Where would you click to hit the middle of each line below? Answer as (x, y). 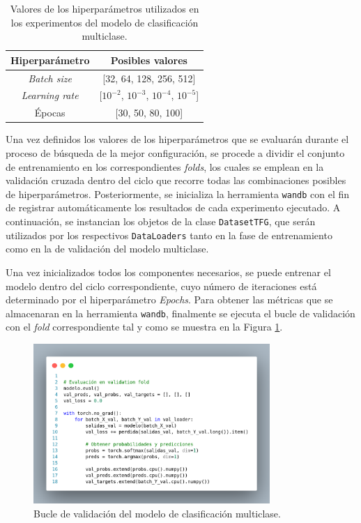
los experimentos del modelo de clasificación (105, 22)
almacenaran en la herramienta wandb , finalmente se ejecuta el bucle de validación (180, 313)
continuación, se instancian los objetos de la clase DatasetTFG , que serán (161, 221)
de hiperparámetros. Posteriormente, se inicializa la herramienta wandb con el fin (178, 194)
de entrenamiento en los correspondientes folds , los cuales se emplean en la (165, 166)
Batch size (50, 78)
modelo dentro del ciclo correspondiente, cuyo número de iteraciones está (161, 286)
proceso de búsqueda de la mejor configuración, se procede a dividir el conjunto (175, 153)
